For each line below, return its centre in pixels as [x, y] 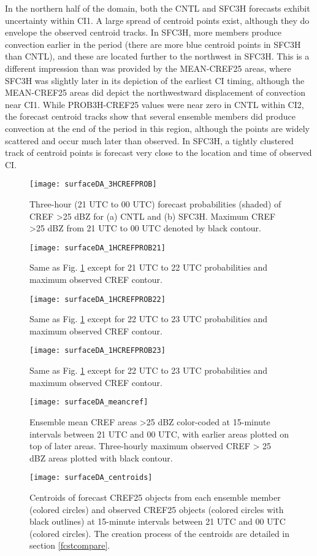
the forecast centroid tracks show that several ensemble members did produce [150, 116]
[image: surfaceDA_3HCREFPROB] [93, 184]
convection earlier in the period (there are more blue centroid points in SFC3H [153, 44]
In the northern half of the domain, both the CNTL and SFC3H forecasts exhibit [158, 8]
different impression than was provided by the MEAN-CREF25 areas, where [148, 68]
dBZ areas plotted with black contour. [101, 458]
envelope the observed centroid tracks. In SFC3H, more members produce [143, 32]
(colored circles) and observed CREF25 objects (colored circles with [157, 509]
